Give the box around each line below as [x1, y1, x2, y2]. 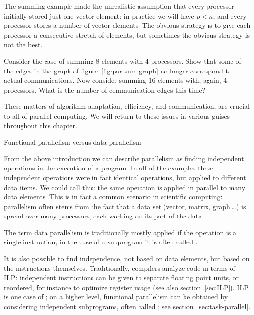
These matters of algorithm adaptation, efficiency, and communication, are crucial [4, 101, 250, 111]
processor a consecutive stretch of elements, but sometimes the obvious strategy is [4, 29, 250, 40]
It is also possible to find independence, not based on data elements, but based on [4, 253, 250, 264]
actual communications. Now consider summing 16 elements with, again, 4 [4, 75, 227, 85]
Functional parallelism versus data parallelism [4, 137, 141, 147]
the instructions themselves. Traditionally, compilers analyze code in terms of [4, 263, 235, 273]
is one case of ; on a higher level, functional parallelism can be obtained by [4, 291, 228, 302]
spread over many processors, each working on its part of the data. [4, 211, 204, 221]
